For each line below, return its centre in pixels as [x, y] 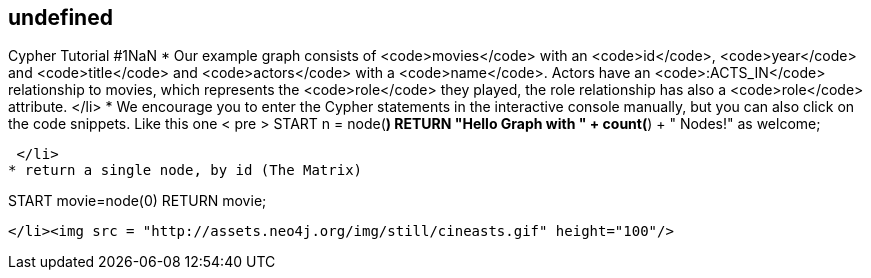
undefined [60, 17]
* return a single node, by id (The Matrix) [185, 170]
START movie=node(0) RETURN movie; [137, 201]
